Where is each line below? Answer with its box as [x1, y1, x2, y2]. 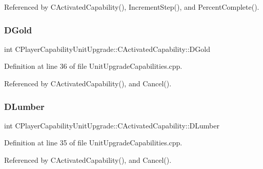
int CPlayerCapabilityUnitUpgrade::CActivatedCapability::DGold [4, 43, 210, 54]
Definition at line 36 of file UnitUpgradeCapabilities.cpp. [4, 61, 183, 71]
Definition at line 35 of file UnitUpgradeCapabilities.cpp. [4, 137, 183, 148]
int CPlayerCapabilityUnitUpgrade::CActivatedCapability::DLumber [4, 120, 219, 130]
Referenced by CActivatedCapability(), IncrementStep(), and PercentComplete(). [4, 2, 259, 12]
